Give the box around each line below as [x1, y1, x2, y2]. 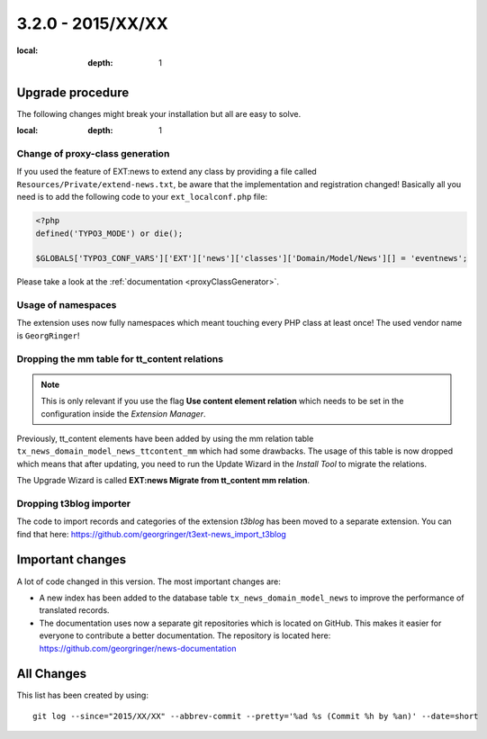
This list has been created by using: [16, 689, 149, 701]
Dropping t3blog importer [16, 497, 131, 509]
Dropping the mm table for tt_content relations [16, 352, 224, 365]
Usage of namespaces [16, 299, 117, 311]
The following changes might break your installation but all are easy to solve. [16, 108, 302, 119]
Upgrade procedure [16, 85, 130, 100]
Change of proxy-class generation [16, 148, 170, 159]
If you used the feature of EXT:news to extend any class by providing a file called [16, 167, 317, 177]
